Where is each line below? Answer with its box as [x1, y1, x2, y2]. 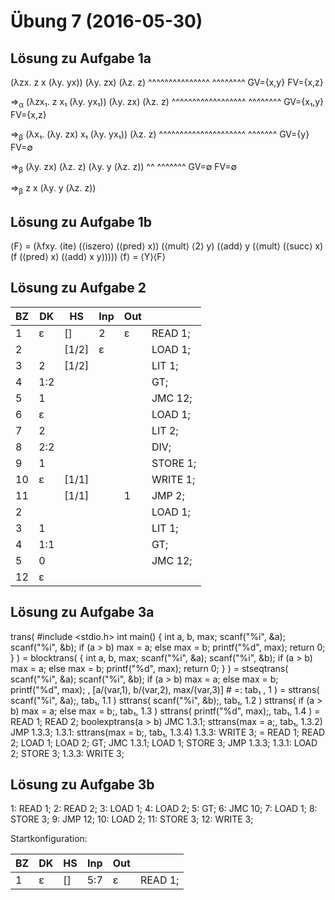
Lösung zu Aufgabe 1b [10, 213, 153, 230]
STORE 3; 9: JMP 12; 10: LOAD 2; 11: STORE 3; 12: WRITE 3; [10, 813, 254, 825]
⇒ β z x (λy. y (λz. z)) [10, 182, 97, 197]
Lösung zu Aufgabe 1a [10, 50, 152, 67]
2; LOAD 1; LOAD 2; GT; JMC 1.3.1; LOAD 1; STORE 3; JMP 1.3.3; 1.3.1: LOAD [10, 736, 318, 749]
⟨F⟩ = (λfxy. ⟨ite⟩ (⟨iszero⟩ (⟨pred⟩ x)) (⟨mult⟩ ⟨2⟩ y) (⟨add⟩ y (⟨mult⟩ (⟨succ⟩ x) [10, 240, 324, 252]
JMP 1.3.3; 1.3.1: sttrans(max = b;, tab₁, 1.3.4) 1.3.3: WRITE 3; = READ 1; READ [10, 726, 326, 738]
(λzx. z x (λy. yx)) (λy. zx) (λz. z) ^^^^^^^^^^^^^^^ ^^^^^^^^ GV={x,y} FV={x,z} [10, 76, 324, 88]
